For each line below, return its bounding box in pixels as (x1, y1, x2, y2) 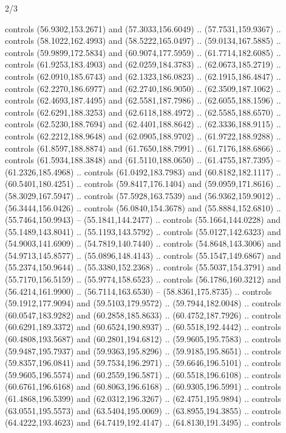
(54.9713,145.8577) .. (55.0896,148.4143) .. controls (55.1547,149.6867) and (5, 248, 281, 261)
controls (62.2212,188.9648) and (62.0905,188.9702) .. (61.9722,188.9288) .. (5, 129, 281, 142)
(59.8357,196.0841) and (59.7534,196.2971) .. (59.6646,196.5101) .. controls (5, 356, 281, 369)
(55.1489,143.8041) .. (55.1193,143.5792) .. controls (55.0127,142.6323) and (5, 225, 281, 238)
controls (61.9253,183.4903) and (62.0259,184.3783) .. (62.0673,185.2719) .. (5, 58, 281, 71)
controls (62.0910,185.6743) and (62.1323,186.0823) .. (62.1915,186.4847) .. (5, 69, 281, 82)
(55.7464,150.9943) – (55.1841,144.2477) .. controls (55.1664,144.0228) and (5, 213, 281, 226)
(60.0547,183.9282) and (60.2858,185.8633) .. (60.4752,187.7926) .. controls (5, 308, 281, 321)
